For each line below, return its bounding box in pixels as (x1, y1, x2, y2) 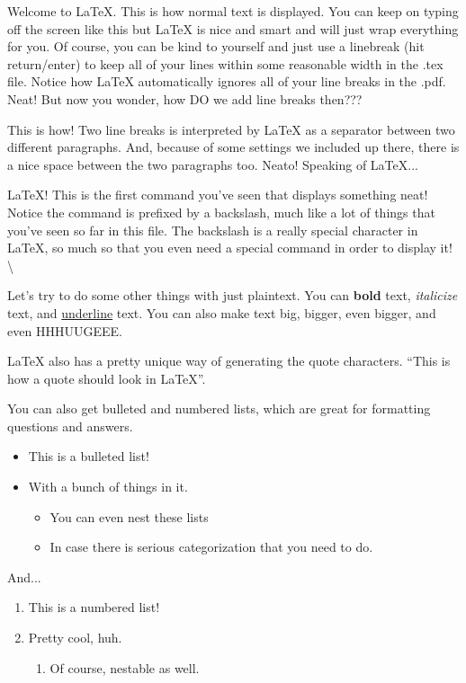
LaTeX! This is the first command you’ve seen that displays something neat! (7, 185, 428, 204)
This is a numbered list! (28, 598, 160, 616)
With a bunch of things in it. (28, 477, 188, 496)
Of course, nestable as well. (49, 658, 200, 677)
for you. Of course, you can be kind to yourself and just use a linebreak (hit (7, 37, 425, 56)
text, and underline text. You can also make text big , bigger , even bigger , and (7, 303, 436, 322)
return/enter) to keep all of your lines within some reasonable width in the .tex (7, 54, 444, 73)
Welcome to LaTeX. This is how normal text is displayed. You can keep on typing (7, 2, 459, 20)
